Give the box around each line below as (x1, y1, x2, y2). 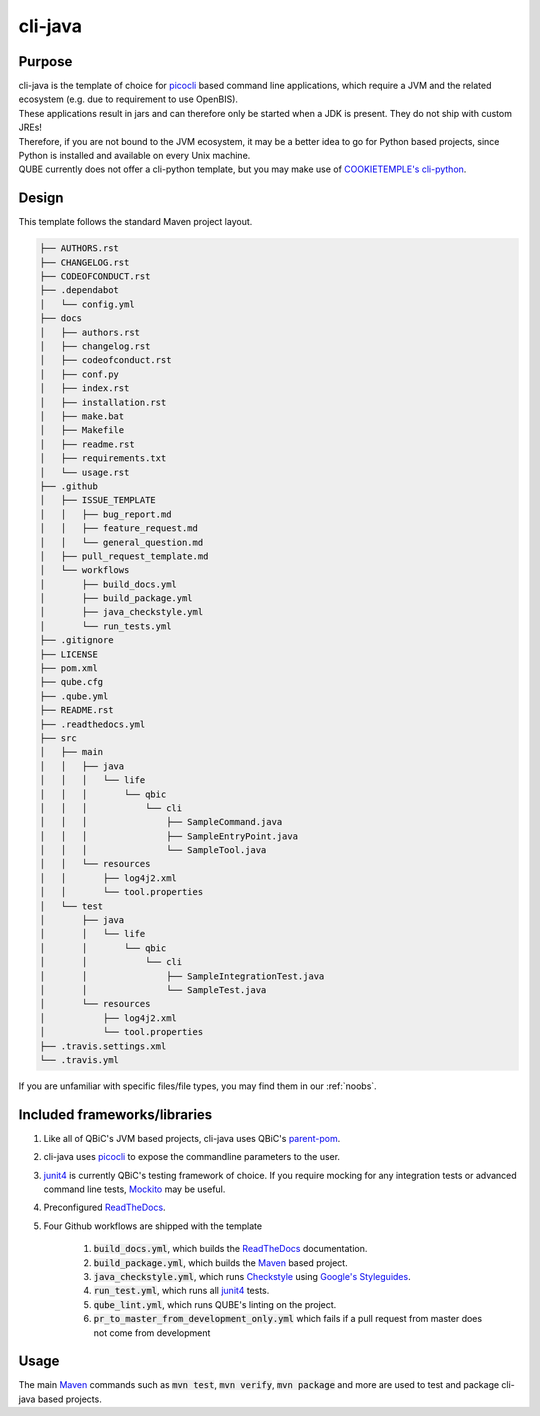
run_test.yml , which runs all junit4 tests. (93, 1285, 270, 1297)
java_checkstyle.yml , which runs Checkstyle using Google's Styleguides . (93, 1270, 411, 1282)
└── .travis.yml (39, 1054, 120, 1065)
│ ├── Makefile (39, 425, 125, 436)
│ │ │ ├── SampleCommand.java (39, 816, 283, 828)
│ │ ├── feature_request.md (39, 523, 199, 534)
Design (18, 190, 64, 207)
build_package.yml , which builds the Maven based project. (93, 1256, 349, 1269)
